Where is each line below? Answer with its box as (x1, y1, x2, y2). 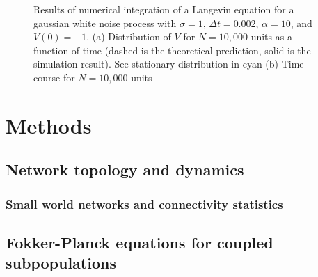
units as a (251, 29, 292, 44)
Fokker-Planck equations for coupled (6, 231, 273, 253)
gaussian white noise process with (33, 15, 177, 30)
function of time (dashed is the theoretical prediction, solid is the (33, 42, 311, 57)
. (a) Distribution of (86, 29, 171, 44)
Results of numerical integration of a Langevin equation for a (33, 2, 294, 16)
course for (33, 70, 75, 84)
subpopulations (6, 252, 116, 274)
